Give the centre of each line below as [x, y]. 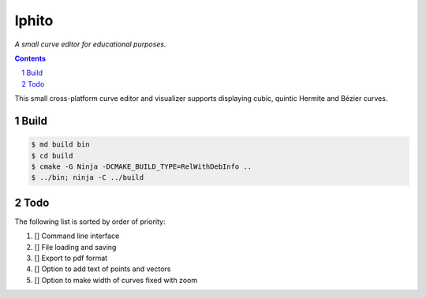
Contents [30, 58]
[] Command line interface [77, 236]
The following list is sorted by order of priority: [90, 222]
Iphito [34, 20]
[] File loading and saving [75, 247]
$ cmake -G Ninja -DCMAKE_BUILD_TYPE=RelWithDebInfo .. [142, 166]
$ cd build [52, 155]
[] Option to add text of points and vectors [103, 269]
